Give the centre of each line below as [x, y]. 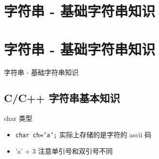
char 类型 [18, 118]
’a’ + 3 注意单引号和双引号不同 [64, 151]
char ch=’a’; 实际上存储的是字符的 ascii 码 [83, 134]
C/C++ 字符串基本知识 [62, 98]
